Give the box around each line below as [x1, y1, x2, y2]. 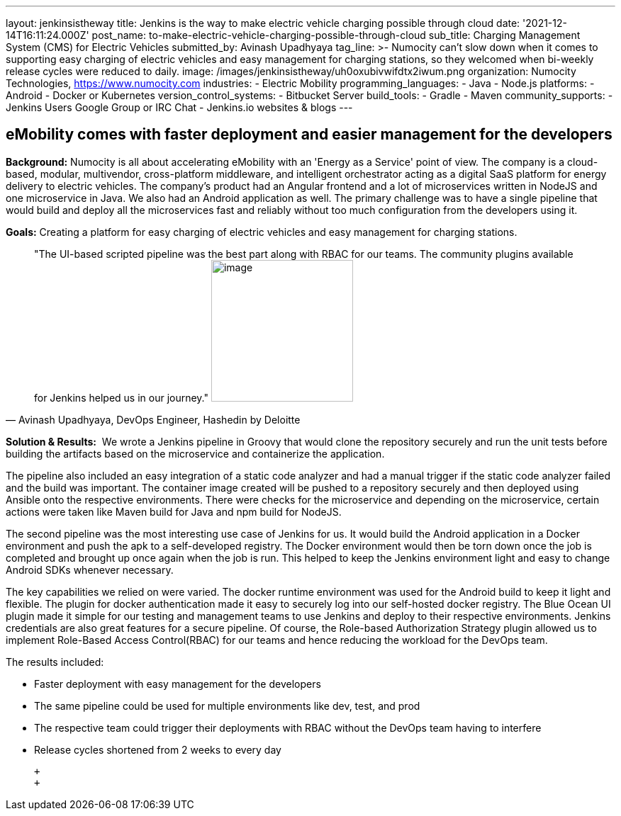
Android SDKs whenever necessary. [6, 563, 174, 576]
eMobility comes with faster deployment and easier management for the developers [6, 125, 612, 144]
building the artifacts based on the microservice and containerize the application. [6, 447, 385, 460]
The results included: [6, 655, 104, 668]
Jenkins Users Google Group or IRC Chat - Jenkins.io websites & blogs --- [6, 101, 353, 113]
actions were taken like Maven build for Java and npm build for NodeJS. [6, 505, 342, 518]
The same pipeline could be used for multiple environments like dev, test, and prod [34, 699, 420, 712]
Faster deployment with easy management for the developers [34, 677, 321, 690]
